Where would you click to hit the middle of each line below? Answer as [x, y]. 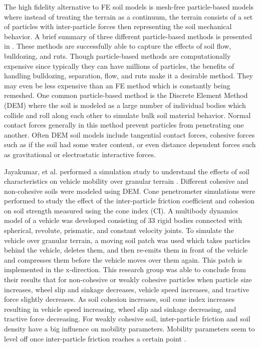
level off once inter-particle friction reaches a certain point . [95, 338]
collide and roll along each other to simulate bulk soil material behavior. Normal [127, 115]
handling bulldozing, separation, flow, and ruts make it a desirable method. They [129, 76]
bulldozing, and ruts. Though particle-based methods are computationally [117, 55]
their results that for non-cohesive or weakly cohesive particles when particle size [128, 279]
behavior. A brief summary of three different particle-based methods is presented [128, 36]
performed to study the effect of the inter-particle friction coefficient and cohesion [129, 201]
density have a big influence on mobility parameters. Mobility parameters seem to [129, 328]
